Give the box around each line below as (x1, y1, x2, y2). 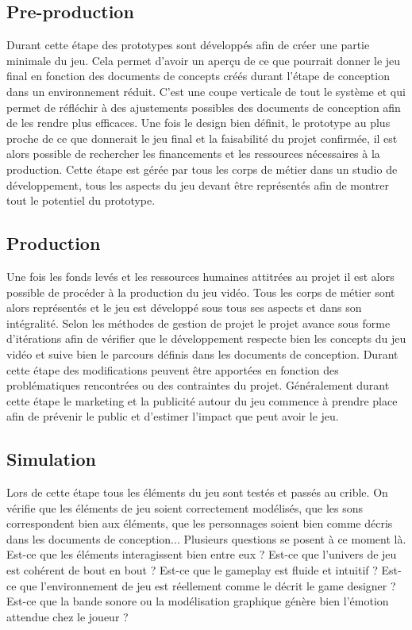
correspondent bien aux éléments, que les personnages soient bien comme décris (6, 515, 393, 532)
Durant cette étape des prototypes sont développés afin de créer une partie (6, 36, 370, 53)
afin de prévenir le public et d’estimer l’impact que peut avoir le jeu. (6, 408, 339, 424)
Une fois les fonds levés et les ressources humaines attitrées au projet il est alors (6, 267, 395, 284)
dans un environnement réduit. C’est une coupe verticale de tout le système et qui (6, 83, 406, 99)
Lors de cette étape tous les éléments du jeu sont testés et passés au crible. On (6, 484, 388, 501)
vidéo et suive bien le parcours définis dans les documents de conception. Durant (6, 345, 399, 362)
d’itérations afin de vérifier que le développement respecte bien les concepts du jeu (6, 330, 406, 347)
